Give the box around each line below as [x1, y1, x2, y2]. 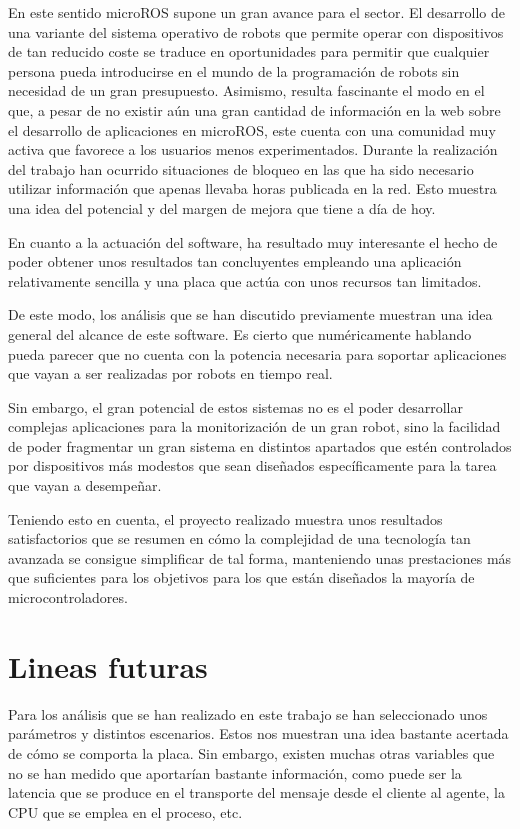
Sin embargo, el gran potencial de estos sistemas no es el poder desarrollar [8, 396, 463, 417]
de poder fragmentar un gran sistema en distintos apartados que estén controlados [8, 435, 512, 456]
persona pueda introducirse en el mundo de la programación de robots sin [8, 60, 460, 81]
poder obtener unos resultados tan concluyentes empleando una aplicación [8, 251, 462, 272]
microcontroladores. [8, 587, 128, 608]
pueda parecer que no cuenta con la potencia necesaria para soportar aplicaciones [8, 343, 507, 364]
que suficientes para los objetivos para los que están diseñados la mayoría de [8, 567, 475, 588]
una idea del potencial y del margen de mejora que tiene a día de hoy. [8, 197, 436, 218]
